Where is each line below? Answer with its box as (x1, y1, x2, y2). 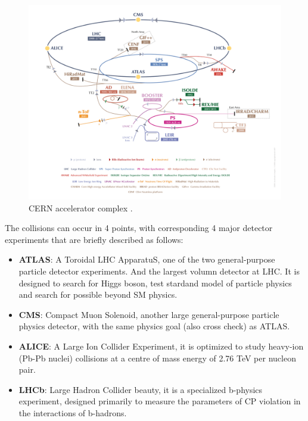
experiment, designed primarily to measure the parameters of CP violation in (18, 395, 301, 407)
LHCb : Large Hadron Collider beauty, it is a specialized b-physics (18, 383, 263, 395)
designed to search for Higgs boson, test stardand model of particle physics (18, 276, 292, 289)
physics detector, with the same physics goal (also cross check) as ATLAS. (18, 320, 290, 332)
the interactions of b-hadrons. (18, 407, 127, 419)
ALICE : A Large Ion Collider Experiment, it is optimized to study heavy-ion (18, 340, 304, 353)
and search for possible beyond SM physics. (18, 288, 178, 301)
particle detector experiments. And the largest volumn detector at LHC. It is (18, 265, 300, 277)
